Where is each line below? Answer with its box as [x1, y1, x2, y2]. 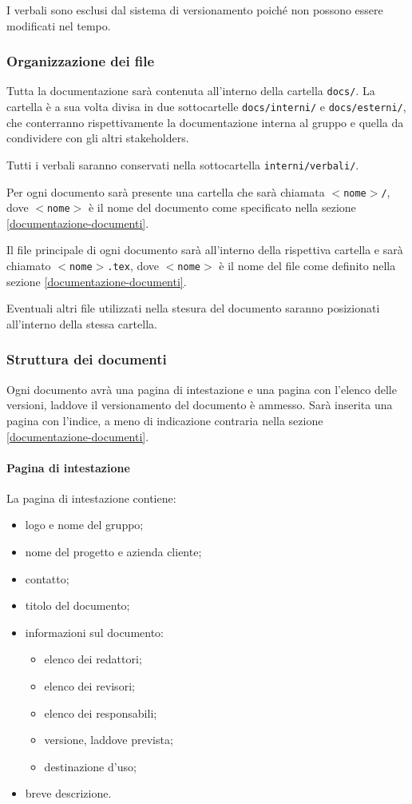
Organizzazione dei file [6, 51, 155, 71]
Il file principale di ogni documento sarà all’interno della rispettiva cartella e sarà [6, 241, 403, 258]
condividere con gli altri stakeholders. [6, 129, 189, 146]
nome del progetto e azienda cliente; [25, 543, 202, 560]
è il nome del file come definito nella [219, 257, 396, 274]
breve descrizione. [25, 785, 112, 802]
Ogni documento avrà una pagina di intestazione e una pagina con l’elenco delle [6, 380, 397, 397]
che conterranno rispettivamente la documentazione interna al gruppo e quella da [6, 113, 404, 130]
